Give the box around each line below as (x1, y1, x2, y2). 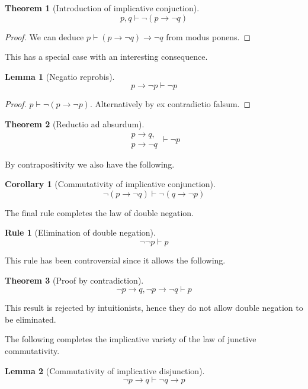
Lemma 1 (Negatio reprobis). (5, 70, 115, 82)
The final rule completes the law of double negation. (5, 206, 194, 218)
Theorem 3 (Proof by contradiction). (5, 274, 144, 286)
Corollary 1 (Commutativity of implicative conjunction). (5, 178, 216, 190)
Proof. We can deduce (5, 30, 84, 43)
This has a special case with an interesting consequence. (5, 50, 208, 63)
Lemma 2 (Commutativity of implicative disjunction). (5, 364, 205, 377)
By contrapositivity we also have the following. (5, 157, 175, 170)
